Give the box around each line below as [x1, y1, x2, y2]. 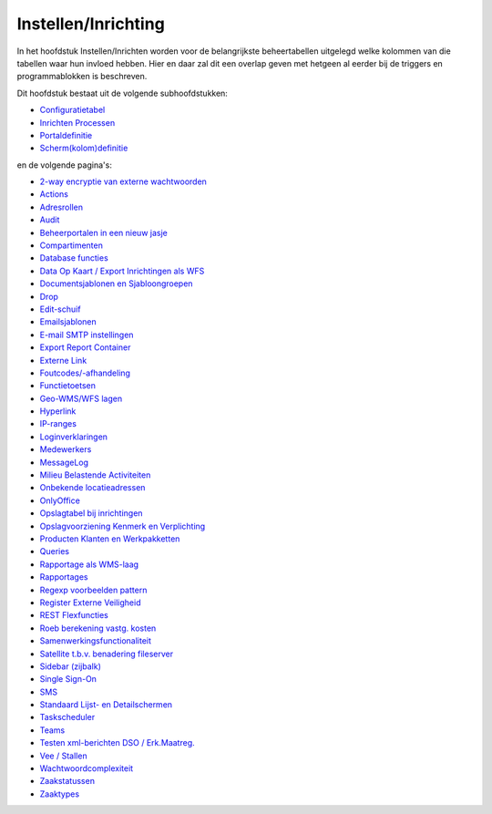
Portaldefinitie [39, 129, 93, 140]
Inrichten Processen [39, 117, 116, 128]
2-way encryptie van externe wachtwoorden [39, 176, 207, 187]
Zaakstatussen [39, 776, 96, 787]
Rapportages [39, 572, 88, 582]
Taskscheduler [39, 712, 96, 723]
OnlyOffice [39, 495, 81, 506]
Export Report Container [39, 342, 131, 353]
